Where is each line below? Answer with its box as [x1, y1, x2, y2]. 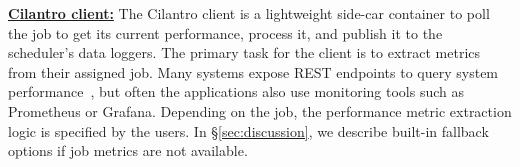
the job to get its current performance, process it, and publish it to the [8, 22, 443, 43]
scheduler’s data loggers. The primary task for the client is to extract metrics [8, 42, 481, 63]
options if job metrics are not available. [8, 140, 248, 161]
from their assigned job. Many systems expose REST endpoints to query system [8, 61, 499, 82]
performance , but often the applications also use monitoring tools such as [8, 81, 464, 102]
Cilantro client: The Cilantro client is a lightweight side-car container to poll [8, 3, 490, 23]
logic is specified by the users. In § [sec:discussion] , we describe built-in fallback [8, 120, 489, 141]
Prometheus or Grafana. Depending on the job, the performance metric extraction [8, 100, 512, 121]
